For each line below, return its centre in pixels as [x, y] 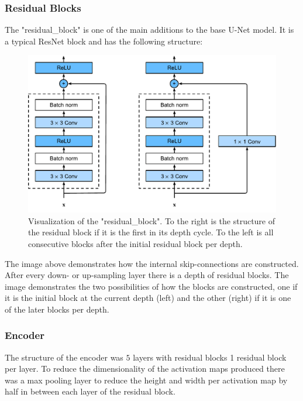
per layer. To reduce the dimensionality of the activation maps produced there [145, 369]
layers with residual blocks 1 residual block [210, 357]
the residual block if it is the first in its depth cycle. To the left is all [151, 232]
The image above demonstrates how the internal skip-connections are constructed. [152, 263]
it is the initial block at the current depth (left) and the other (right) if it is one [148, 298]
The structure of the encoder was [64, 357]
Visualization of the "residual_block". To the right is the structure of [152, 220]
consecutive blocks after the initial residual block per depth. [135, 243]
